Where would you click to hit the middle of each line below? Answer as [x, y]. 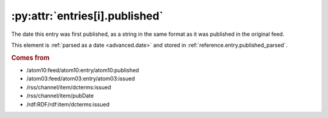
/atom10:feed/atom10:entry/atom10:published [83, 70]
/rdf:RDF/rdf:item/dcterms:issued [68, 104]
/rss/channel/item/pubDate [60, 96]
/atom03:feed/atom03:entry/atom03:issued [80, 78]
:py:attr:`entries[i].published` [87, 16]
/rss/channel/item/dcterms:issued [69, 87]
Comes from [30, 58]
